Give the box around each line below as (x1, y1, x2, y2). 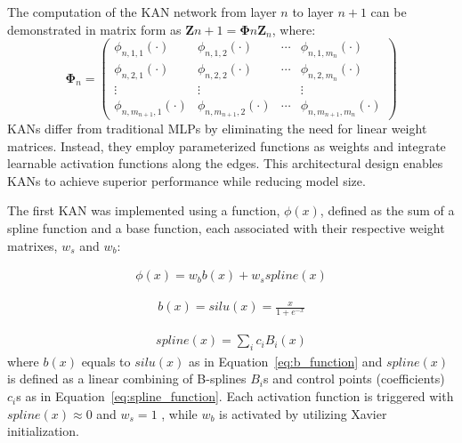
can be (370, 3, 407, 20)
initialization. (7, 422, 79, 440)
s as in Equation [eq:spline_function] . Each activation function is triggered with (16, 387, 454, 406)
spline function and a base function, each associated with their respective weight (7, 218, 445, 237)
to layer (292, 3, 334, 20)
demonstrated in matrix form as (7, 20, 182, 38)
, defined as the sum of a (320, 201, 455, 220)
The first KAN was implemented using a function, (7, 201, 280, 220)
